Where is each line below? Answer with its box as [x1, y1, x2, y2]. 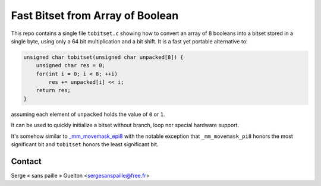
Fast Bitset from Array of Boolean [11, 9, 179, 22]
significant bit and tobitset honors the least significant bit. [11, 141, 159, 148]
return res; [36, 87, 71, 94]
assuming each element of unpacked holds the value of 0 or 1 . [11, 111, 165, 118]
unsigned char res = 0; [36, 62, 105, 69]
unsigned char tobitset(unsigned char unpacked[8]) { [23, 53, 184, 61]
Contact [11, 156, 42, 166]
